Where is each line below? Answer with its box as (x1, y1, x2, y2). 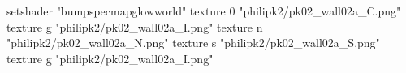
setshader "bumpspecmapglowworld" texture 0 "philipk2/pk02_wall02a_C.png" (6, 2, 401, 19)
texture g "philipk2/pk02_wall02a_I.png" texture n (6, 18, 263, 35)
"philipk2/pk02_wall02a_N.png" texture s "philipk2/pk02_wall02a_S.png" (6, 34, 380, 51)
